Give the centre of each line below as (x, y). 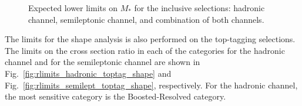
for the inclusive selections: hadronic (199, 8)
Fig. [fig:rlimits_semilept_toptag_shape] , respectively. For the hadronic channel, (151, 85)
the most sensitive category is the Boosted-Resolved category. (115, 96)
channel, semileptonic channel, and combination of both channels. (146, 19)
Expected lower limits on (73, 8)
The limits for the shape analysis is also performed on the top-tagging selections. (150, 39)
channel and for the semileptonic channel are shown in (103, 62)
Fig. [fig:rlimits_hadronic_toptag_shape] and (88, 73)
